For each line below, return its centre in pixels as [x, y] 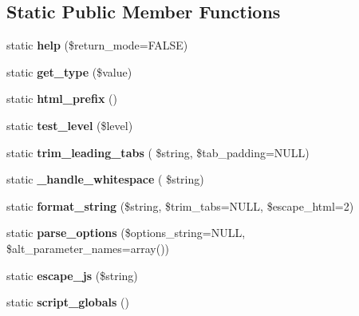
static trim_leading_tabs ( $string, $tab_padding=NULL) [158, 152]
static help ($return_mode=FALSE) [97, 45]
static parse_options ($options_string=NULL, [126, 233]
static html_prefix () [62, 99]
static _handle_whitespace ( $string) [105, 179]
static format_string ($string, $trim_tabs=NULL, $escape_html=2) [180, 205]
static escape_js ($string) [72, 275]
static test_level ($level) [70, 125]
